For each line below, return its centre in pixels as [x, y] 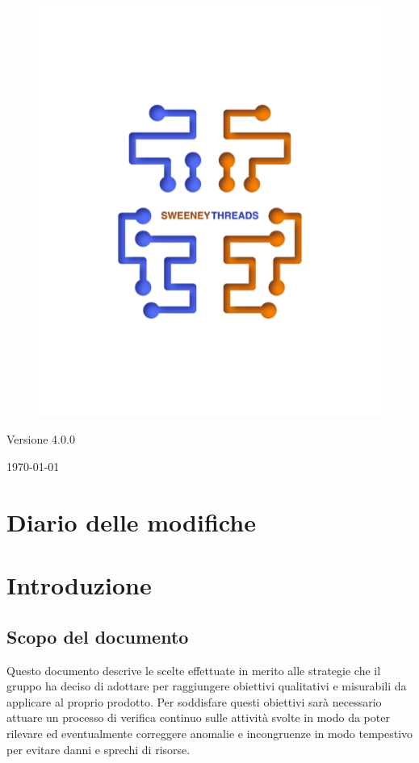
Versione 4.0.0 [41, 439]
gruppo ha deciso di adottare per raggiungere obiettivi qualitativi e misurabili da [207, 686]
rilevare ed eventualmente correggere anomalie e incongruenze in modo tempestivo [210, 733]
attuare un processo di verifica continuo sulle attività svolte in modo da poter [198, 717]
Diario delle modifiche [131, 521]
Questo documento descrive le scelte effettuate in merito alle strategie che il [194, 670]
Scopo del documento [98, 636]
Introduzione [79, 585]
